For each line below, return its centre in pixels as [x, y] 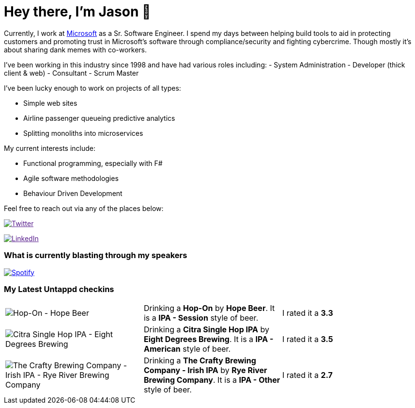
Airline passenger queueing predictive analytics [99, 118]
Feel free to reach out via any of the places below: [84, 208]
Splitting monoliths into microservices [83, 133]
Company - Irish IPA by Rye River [205, 370]
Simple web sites [50, 103]
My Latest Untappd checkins [59, 289]
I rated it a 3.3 [307, 313]
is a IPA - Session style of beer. [201, 318]
